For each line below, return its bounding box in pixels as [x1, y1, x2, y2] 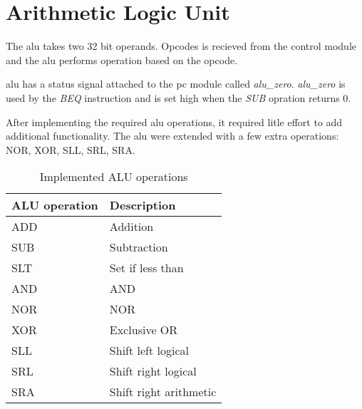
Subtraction [109, 239, 168, 256]
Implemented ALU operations [39, 168, 188, 185]
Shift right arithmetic [109, 383, 217, 400]
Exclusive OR [109, 321, 178, 338]
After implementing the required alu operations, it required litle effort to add [6, 114, 343, 129]
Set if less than [109, 259, 184, 276]
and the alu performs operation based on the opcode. [6, 52, 238, 67]
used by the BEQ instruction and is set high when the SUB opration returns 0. [6, 90, 351, 105]
